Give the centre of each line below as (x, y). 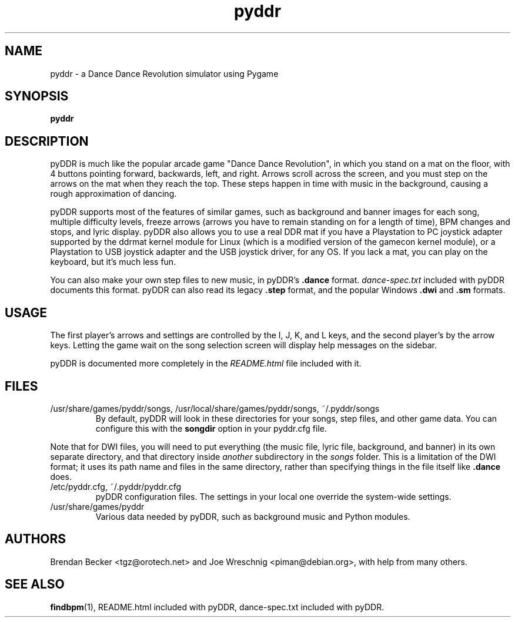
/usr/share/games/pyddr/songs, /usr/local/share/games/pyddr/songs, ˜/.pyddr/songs (215, 408)
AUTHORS (36, 539)
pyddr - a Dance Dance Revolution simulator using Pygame (164, 73)
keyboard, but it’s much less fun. (113, 262)
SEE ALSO (35, 584)
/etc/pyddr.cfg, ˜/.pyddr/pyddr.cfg (116, 486)
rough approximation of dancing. (113, 194)
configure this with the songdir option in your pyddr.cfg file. (211, 428)
